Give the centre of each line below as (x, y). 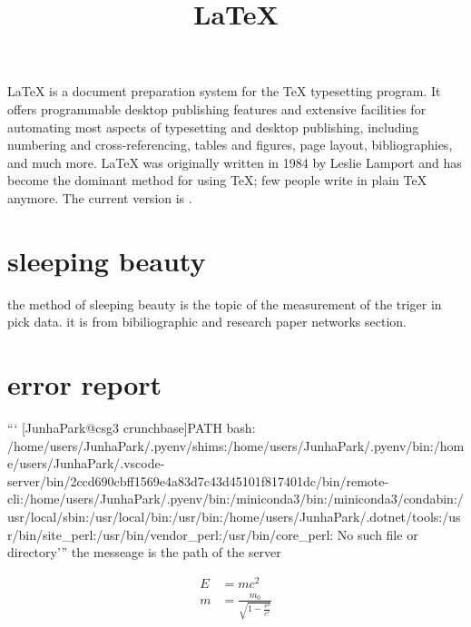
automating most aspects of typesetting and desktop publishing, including (213, 127)
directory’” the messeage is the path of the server (144, 552)
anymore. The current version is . (100, 197)
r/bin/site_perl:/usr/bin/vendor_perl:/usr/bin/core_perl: (171, 534)
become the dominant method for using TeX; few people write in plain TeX (217, 180)
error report (85, 384)
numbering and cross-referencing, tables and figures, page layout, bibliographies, (230, 145)
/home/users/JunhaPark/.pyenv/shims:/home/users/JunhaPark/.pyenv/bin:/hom (236, 445)
